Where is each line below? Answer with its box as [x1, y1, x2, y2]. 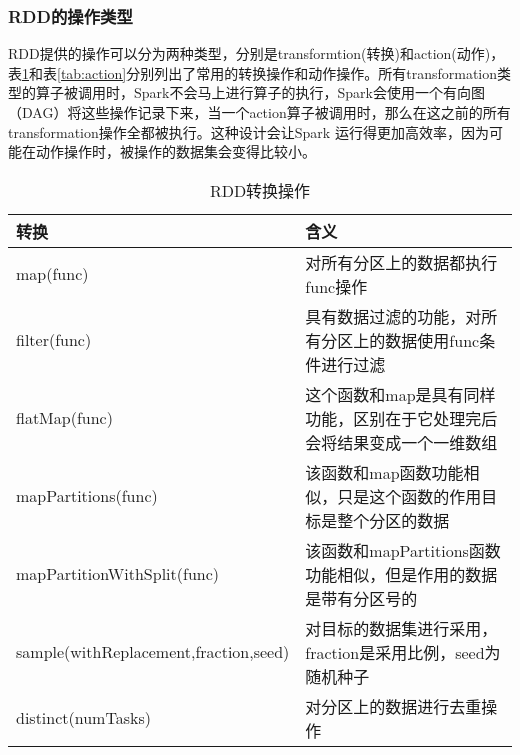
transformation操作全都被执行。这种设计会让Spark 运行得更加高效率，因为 [8, 121, 489, 142]
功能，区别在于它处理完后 [305, 406, 498, 430]
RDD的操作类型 [8, 3, 133, 28]
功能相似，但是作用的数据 [305, 562, 498, 586]
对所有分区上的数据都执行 [305, 250, 498, 274]
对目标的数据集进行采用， [305, 616, 498, 640]
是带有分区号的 [305, 586, 418, 610]
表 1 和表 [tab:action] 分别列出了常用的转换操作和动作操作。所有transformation [8, 62, 498, 83]
